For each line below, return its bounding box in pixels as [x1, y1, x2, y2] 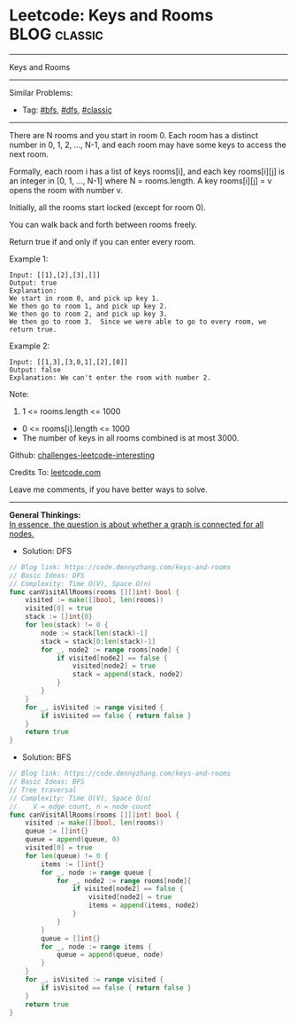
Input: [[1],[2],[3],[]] [9, 270, 101, 279]
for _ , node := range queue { [41, 868, 152, 877]
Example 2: [9, 340, 50, 351]
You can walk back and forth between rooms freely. [9, 219, 197, 230]
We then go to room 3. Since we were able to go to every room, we [9, 317, 267, 326]
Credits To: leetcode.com [9, 466, 102, 477]
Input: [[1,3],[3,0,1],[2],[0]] [9, 357, 128, 366]
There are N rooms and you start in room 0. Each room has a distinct [9, 129, 259, 140]
